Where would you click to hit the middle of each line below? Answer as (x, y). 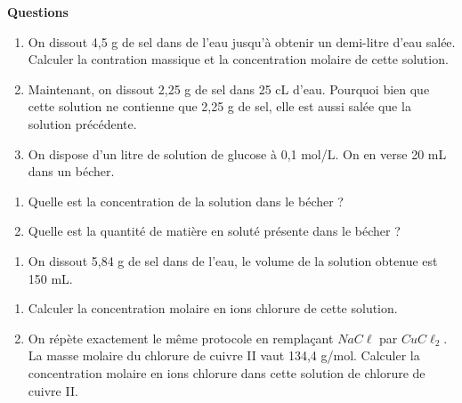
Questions (38, 12)
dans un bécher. (71, 171)
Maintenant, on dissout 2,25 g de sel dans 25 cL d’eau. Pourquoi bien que (229, 89)
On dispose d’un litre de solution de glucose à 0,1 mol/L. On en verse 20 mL (237, 153)
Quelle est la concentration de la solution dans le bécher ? (186, 201)
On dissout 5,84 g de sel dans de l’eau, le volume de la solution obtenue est (233, 260)
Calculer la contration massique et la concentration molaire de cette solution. (238, 59)
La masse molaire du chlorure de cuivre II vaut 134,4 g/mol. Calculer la (224, 355)
